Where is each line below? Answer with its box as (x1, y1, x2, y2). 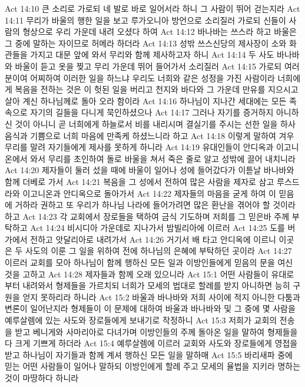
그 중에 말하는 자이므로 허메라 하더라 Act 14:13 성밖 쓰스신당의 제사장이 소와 (5, 37, 287, 49)
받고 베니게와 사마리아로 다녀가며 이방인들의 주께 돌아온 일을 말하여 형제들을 (15, 325, 298, 338)
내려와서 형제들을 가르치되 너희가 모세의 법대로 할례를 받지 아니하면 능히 (22, 279, 290, 292)
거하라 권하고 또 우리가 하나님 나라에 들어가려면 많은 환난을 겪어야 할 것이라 (15, 199, 296, 211)
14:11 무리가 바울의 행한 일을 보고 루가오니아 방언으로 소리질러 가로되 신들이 (5, 14, 286, 26)
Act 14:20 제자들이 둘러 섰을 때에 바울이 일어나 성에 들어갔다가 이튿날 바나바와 (5, 164, 294, 176)
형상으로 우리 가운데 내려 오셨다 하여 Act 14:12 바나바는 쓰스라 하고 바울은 (22, 25, 297, 38)
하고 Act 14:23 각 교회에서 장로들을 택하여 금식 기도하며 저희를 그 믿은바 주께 (5, 210, 290, 222)
